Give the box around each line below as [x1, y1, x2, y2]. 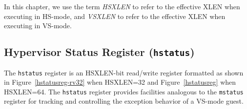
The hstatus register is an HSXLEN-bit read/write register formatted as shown [4, 67, 244, 77]
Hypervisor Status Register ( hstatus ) [4, 44, 195, 59]
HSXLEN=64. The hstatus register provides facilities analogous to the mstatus [4, 86, 244, 96]
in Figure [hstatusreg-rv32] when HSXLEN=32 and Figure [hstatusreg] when [4, 77, 236, 87]
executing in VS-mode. [4, 20, 72, 31]
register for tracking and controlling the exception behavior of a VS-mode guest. [4, 96, 244, 106]
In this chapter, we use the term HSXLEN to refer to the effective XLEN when [4, 1, 240, 11]
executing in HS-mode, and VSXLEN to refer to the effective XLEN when [4, 11, 226, 21]
